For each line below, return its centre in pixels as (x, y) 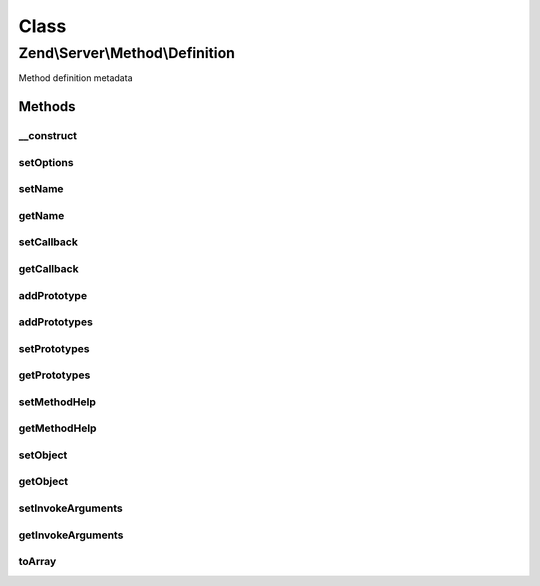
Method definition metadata (75, 78)
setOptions (46, 162)
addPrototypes (56, 322)
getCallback (48, 268)
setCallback (48, 242)
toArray (37, 562)
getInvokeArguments (71, 535)
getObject (43, 482)
